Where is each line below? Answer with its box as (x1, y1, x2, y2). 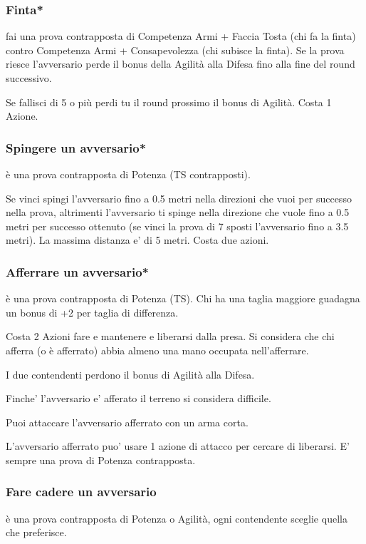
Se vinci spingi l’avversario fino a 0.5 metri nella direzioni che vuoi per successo (6, 190, 352, 205)
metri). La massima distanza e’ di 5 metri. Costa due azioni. (6, 232, 269, 247)
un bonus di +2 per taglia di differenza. (6, 304, 179, 319)
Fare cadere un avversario (6, 483, 157, 501)
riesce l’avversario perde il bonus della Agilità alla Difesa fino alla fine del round (6, 56, 355, 71)
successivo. (6, 71, 52, 85)
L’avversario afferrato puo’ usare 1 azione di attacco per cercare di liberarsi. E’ (6, 438, 350, 453)
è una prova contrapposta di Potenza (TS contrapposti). (6, 167, 251, 181)
